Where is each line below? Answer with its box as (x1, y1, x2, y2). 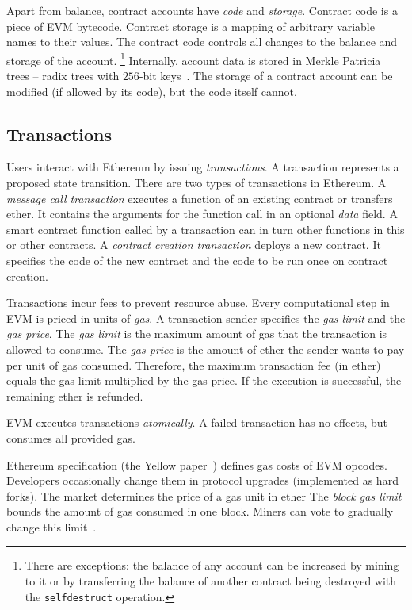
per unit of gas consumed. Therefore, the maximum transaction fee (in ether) (6, 356, 381, 373)
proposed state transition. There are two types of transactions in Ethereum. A (6, 175, 387, 191)
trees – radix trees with (6, 67, 120, 84)
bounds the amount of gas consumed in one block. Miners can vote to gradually (6, 503, 394, 520)
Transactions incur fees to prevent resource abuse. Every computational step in (6, 294, 390, 311)
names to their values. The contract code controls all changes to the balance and (6, 33, 398, 50)
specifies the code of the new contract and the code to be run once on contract (6, 251, 388, 268)
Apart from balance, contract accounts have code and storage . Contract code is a (6, 2, 398, 18)
